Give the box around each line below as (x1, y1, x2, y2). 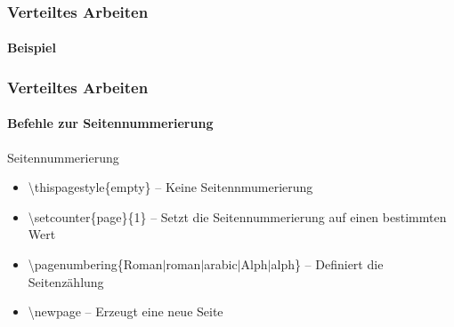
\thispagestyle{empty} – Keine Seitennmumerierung (28, 178, 313, 196)
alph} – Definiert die (271, 255, 384, 274)
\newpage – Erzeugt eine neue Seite (28, 302, 223, 321)
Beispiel (7, 38, 56, 57)
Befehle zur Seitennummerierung (7, 114, 214, 132)
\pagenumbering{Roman (28, 255, 163, 274)
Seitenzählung (28, 272, 104, 291)
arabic (204, 255, 238, 274)
